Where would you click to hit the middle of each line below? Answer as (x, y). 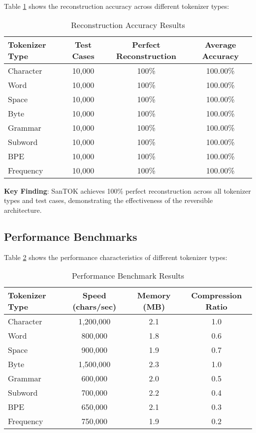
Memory (154, 295)
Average (220, 44)
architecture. (23, 210)
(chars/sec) (95, 307)
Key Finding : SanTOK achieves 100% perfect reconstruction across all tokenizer (128, 190)
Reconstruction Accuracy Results (128, 25)
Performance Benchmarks (71, 236)
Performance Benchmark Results (128, 276)
